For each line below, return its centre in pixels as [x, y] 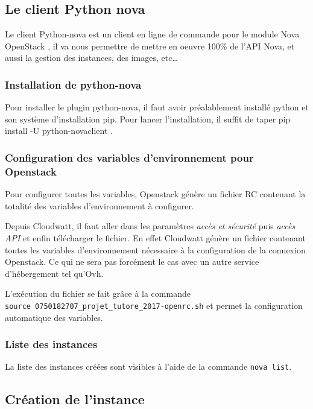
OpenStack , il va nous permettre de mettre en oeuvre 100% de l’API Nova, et [150, 46]
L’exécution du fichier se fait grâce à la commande [98, 293]
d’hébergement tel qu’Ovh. [54, 273]
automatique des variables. [54, 317]
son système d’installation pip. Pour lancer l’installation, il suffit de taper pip [148, 119]
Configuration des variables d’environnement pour [129, 157]
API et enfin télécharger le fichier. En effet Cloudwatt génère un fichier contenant [155, 237]
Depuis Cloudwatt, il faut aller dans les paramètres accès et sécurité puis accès [150, 226]
